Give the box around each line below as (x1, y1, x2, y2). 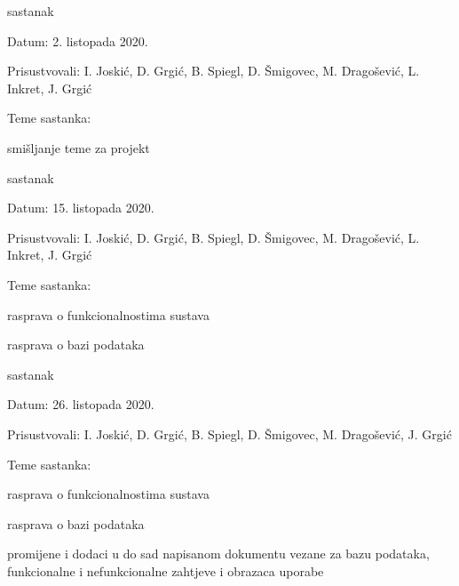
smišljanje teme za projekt (7, 138, 150, 157)
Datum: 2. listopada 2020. (7, 31, 148, 50)
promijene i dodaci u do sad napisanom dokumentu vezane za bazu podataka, (7, 544, 430, 563)
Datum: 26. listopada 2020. (7, 395, 154, 413)
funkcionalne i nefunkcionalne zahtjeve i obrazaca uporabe (7, 561, 324, 580)
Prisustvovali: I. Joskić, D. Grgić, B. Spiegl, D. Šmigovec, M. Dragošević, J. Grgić (7, 424, 452, 443)
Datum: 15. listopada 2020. (7, 198, 154, 217)
